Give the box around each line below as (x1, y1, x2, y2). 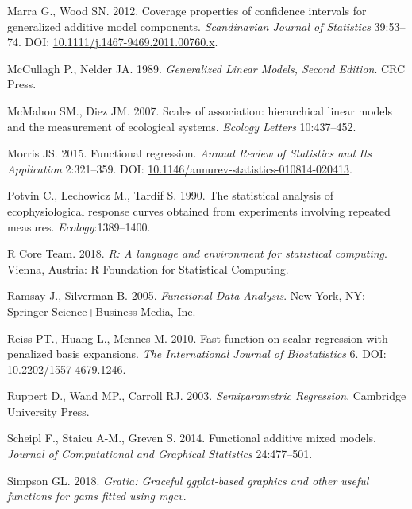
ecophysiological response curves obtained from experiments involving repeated (7, 202, 391, 219)
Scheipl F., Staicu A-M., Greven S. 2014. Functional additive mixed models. (7, 429, 376, 446)
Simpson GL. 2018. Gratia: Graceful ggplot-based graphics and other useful (7, 472, 369, 488)
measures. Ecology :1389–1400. (7, 218, 151, 235)
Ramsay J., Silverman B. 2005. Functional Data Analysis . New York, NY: (7, 287, 365, 304)
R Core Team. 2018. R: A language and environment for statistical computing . (7, 245, 387, 262)
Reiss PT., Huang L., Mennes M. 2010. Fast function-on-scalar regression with (7, 329, 388, 346)
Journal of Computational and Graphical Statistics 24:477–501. (7, 445, 313, 462)
